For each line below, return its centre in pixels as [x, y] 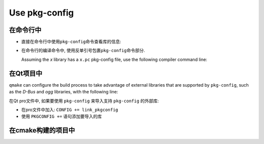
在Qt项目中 [26, 73]
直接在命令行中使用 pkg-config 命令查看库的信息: [71, 42]
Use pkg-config [42, 13]
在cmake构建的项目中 [42, 131]
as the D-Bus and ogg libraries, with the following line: [64, 92]
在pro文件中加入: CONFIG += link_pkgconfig [70, 109]
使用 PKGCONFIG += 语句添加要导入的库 [62, 116]
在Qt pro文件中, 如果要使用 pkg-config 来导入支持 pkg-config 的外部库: [84, 101]
